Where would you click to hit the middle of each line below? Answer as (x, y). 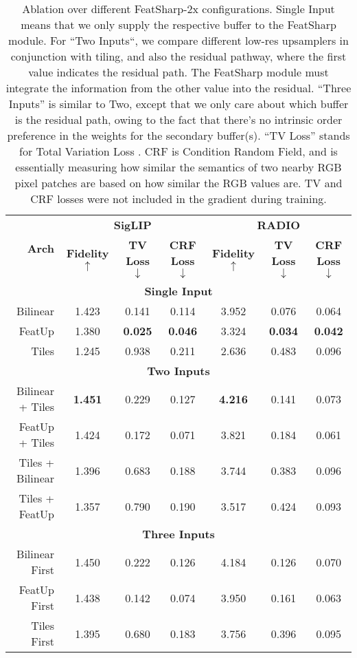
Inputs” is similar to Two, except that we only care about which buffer (178, 104)
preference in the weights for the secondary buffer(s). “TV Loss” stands (178, 135)
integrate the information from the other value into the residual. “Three (178, 88)
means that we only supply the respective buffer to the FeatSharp (178, 24)
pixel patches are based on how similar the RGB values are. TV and (178, 183)
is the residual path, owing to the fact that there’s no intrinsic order (178, 119)
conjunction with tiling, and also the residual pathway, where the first (178, 56)
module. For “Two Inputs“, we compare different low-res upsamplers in (178, 40)
